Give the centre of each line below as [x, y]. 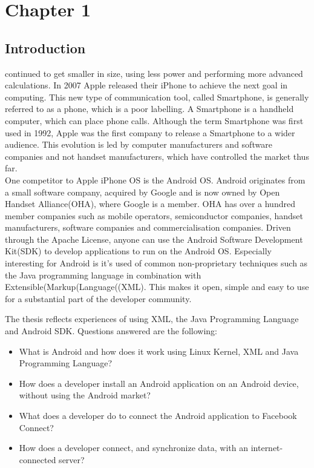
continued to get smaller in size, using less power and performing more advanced [154, 73]
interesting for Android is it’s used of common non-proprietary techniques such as [156, 263]
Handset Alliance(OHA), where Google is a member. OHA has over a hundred [150, 204]
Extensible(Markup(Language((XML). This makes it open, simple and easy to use [157, 287]
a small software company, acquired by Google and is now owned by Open [142, 192]
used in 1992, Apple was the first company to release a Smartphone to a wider [150, 132]
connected [38, 459]
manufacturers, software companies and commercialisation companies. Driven [148, 227]
